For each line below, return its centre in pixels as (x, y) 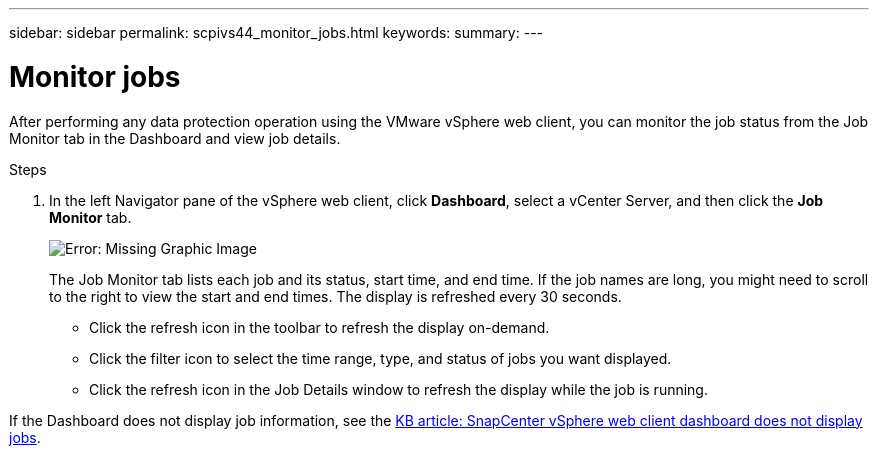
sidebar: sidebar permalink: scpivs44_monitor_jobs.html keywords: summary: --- (276, 32)
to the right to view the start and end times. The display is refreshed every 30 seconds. (335, 296)
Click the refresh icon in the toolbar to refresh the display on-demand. (319, 327)
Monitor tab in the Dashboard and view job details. (175, 138)
